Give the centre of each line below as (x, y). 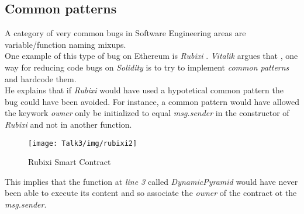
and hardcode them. (41, 78)
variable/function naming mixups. (65, 44)
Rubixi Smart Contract (70, 162)
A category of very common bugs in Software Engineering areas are (125, 33)
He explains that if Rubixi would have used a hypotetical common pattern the (144, 90)
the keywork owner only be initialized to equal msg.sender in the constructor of (147, 113)
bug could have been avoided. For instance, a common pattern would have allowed (152, 101)
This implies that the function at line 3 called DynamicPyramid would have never (151, 181)
